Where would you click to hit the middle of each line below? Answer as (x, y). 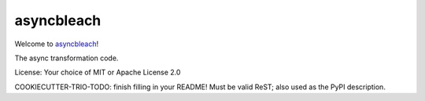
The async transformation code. (67, 58)
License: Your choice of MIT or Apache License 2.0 (98, 72)
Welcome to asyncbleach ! (56, 44)
